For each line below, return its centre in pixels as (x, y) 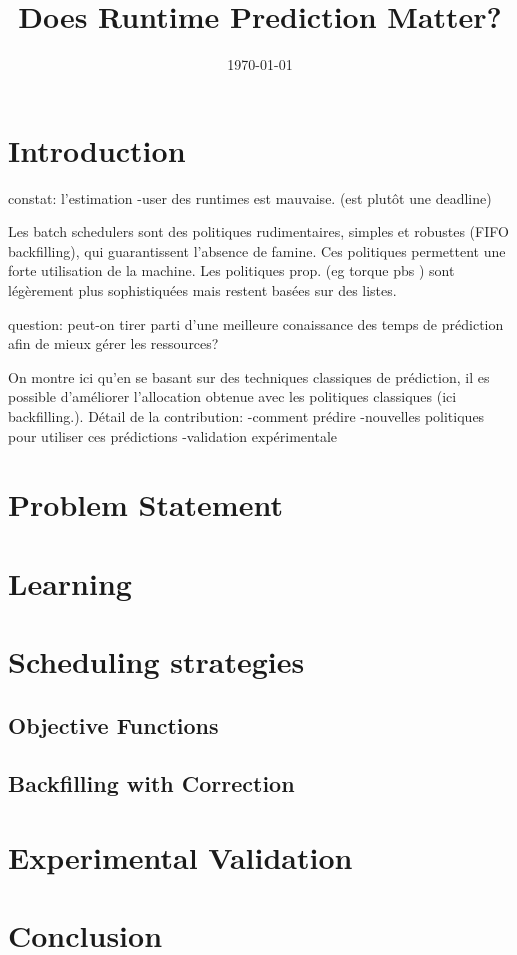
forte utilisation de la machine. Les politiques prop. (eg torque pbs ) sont (231, 270)
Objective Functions (113, 724)
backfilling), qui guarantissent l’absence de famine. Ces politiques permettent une (257, 250)
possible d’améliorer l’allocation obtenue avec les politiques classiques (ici (232, 396)
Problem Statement (145, 504)
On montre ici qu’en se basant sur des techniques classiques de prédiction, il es (249, 376)
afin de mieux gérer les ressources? (113, 343)
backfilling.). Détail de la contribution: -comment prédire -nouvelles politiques (246, 416)
